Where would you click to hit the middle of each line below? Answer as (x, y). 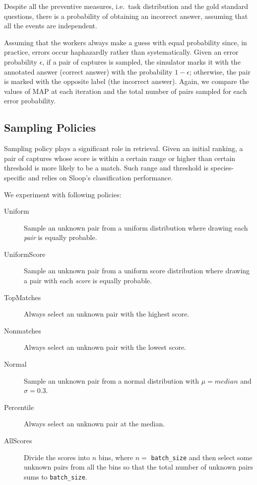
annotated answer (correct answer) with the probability (88, 71)
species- (222, 168)
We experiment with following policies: (63, 194)
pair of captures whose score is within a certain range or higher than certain (120, 158)
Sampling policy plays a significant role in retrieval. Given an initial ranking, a (124, 148)
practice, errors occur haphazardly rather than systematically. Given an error (121, 52)
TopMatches (23, 297)
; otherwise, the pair (220, 71)
